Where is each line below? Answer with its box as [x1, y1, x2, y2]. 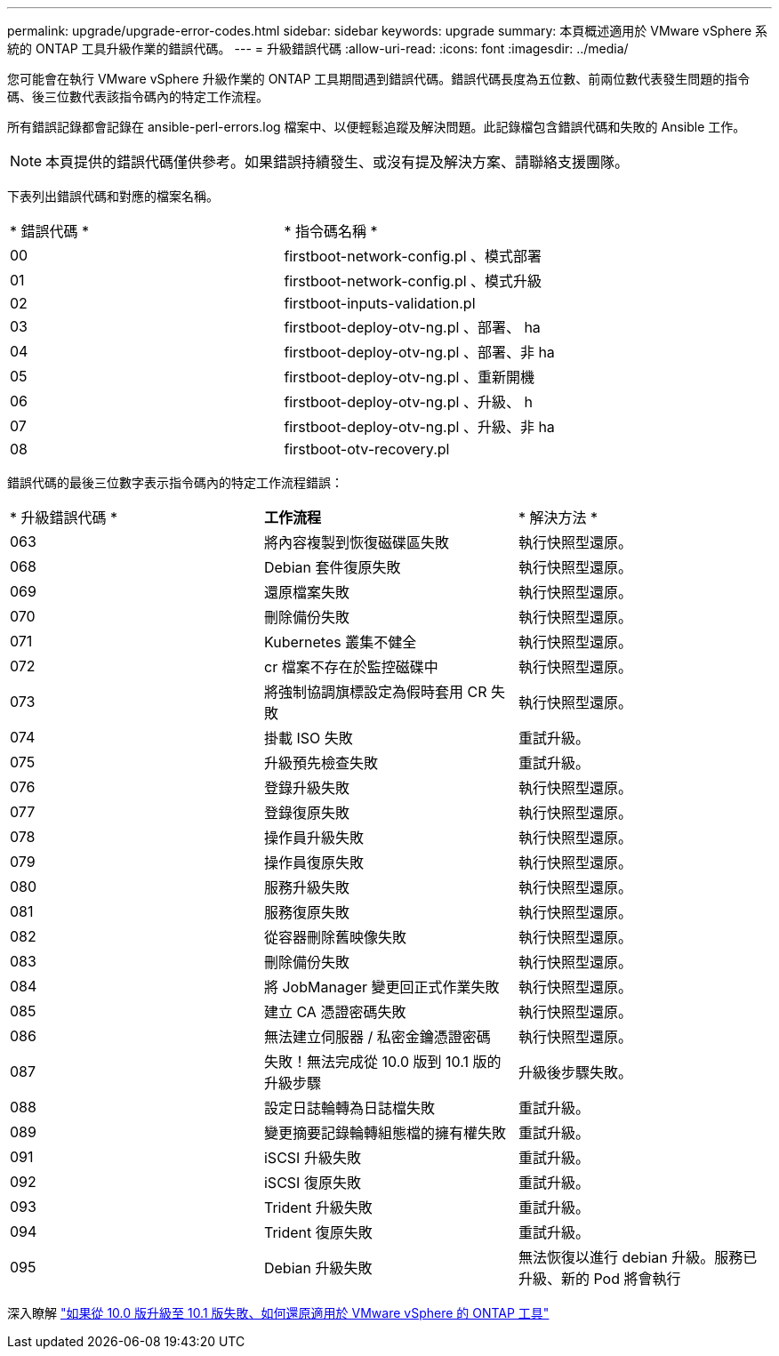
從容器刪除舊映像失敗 [263, 928, 406, 946]
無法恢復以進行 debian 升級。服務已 [518, 1248, 758, 1266]
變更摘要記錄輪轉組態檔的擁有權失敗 [263, 1124, 506, 1142]
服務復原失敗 [263, 903, 349, 921]
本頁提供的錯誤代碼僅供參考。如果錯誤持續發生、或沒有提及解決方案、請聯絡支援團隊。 [45, 153, 630, 171]
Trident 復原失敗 [263, 1224, 373, 1241]
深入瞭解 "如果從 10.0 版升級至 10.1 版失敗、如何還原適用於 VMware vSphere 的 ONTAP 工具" [7, 1305, 550, 1320]
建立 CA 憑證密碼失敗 [263, 1003, 406, 1021]
